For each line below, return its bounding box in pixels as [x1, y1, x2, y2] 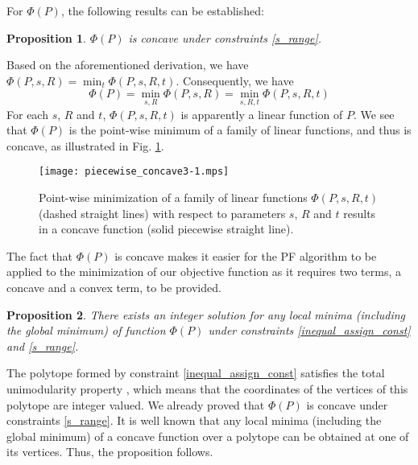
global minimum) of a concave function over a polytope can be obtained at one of [6, 427, 409, 444]
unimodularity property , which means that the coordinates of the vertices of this [6, 380, 408, 397]
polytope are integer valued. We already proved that [6, 396, 265, 413]
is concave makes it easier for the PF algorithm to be [114, 247, 377, 264]
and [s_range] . [6, 337, 79, 354]
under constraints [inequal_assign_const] [208, 322, 411, 339]
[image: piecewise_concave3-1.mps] [39, 166, 230, 178]
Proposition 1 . [6, 29, 86, 46]
